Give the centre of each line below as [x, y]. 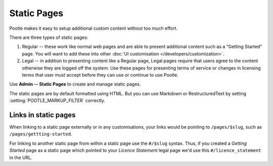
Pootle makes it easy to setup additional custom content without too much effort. [94, 28]
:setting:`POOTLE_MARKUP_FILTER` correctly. [57, 100]
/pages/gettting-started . [41, 134]
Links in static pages [42, 115]
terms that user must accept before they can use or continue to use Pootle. [100, 75]
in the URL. [21, 157]
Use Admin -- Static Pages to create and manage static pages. [75, 84]
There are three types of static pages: [49, 37]
